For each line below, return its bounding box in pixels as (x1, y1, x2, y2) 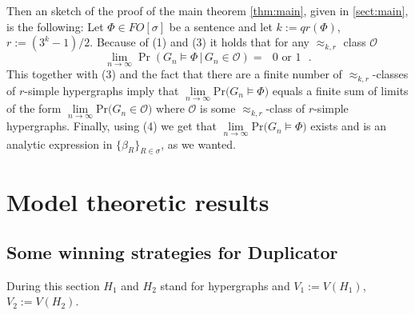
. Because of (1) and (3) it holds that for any (90, 34, 309, 50)
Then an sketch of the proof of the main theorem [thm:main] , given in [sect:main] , (6, 2, 409, 18)
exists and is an (310, 118, 387, 134)
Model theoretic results (6, 185, 269, 217)
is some (200, 100, 236, 117)
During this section (6, 277, 100, 293)
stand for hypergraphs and (160, 277, 290, 293)
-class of (265, 100, 305, 117)
